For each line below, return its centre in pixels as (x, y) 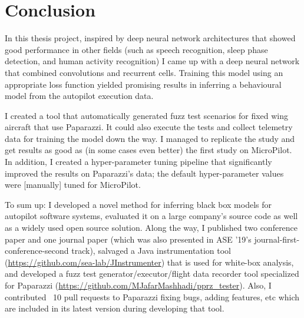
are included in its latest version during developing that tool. (115, 308)
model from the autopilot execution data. (79, 96)
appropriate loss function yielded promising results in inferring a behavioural (143, 84)
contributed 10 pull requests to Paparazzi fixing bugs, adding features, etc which (152, 297)
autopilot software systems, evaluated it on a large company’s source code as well (151, 216)
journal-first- (277, 239)
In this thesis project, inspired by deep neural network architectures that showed (150, 38)
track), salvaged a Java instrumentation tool (151, 251)
